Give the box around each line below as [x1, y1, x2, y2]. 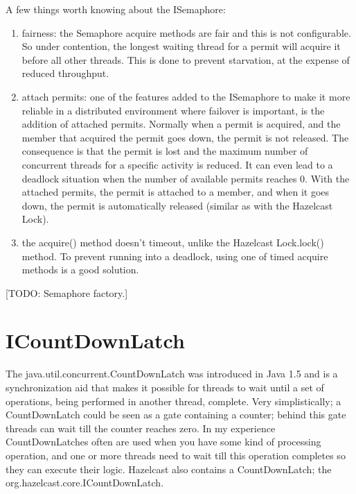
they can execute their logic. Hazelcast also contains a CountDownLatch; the [6, 461, 332, 476]
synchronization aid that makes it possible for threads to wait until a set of [6, 380, 324, 394]
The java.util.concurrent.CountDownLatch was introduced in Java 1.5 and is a [6, 366, 338, 381]
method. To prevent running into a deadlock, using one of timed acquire [21, 248, 328, 263]
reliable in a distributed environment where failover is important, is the [21, 103, 325, 117]
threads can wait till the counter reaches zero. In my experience [6, 420, 276, 435]
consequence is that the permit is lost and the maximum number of [21, 144, 308, 158]
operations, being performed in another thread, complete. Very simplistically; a [6, 393, 341, 408]
